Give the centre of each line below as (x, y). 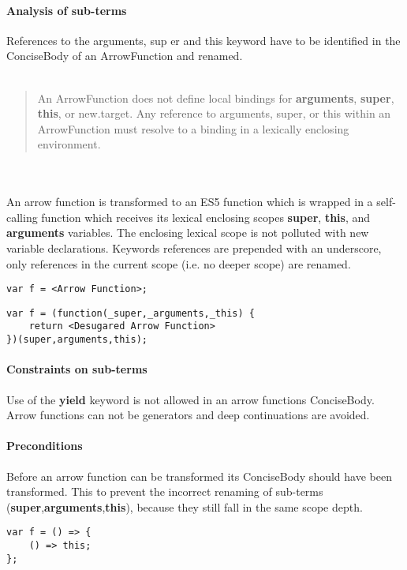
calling (22, 217)
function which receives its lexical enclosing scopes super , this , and (206, 217)
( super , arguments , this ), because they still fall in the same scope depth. (185, 506)
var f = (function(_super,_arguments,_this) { (131, 313)
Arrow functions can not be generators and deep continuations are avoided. (188, 415)
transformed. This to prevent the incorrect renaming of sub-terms (165, 491)
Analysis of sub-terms (67, 10)
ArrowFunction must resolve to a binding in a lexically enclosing (193, 128)
